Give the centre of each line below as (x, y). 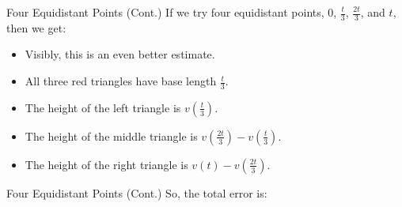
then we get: (36, 27)
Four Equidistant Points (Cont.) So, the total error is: (137, 192)
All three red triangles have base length (121, 81)
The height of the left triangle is (103, 107)
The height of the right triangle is (106, 164)
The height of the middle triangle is (111, 135)
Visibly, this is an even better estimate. (120, 54)
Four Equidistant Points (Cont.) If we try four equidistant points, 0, (172, 12)
